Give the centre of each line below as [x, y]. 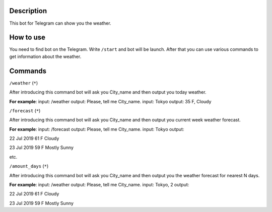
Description [28, 11]
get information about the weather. [45, 56]
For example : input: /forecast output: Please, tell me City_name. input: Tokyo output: [97, 129]
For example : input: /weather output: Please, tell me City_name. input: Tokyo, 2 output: [99, 185]
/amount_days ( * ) [29, 166]
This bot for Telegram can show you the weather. [60, 23]
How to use [27, 38]
